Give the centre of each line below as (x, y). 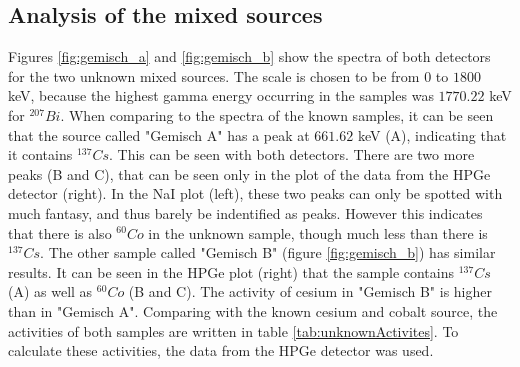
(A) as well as (50, 291)
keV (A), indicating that (432, 134)
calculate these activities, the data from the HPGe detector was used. (221, 350)
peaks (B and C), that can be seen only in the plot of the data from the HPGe (249, 173)
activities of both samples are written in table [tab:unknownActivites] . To (233, 330)
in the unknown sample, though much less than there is (318, 232)
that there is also (60, 232)
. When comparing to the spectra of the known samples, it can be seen (277, 114)
